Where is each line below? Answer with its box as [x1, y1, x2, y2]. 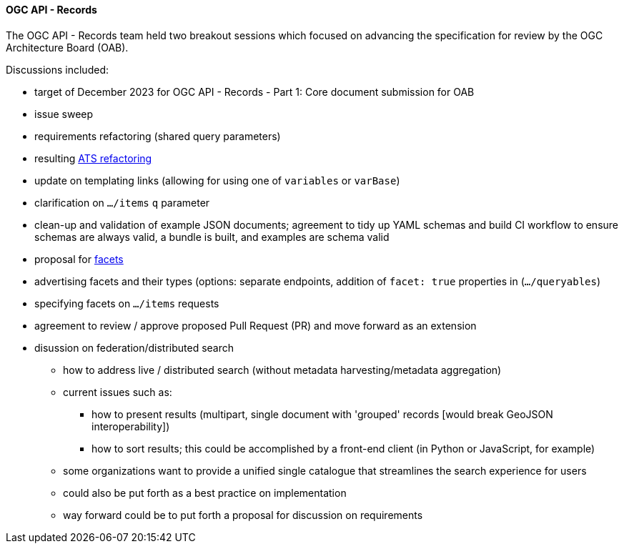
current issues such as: [63, 385, 172, 398]
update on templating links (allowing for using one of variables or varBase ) [34, 174, 400, 187]
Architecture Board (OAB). [6, 41, 129, 54]
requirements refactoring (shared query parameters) [34, 129, 281, 142]
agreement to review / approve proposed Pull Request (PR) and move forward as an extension [34, 319, 477, 332]
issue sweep [34, 107, 94, 120]
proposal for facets [34, 252, 124, 265]
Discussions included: [6, 63, 109, 76]
